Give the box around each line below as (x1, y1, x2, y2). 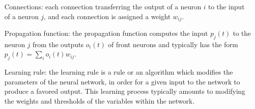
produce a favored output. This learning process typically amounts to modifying (4, 86, 246, 96)
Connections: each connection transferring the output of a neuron (4, 1, 201, 11)
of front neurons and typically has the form (108, 39, 238, 49)
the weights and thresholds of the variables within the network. (4, 96, 195, 106)
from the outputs (32, 39, 84, 49)
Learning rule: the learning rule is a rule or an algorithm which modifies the (4, 67, 233, 77)
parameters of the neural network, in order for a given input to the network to (4, 76, 240, 86)
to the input (208, 1, 245, 11)
